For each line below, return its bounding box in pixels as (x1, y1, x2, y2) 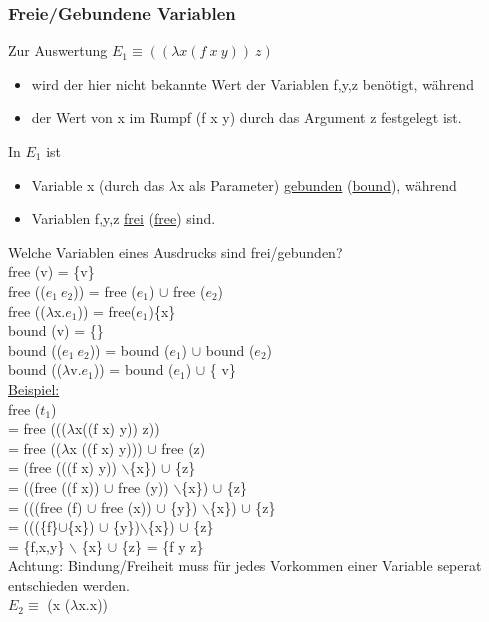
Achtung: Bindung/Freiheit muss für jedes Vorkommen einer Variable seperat (8, 555, 482, 576)
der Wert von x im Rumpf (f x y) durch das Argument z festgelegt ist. (31, 107, 462, 128)
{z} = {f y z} (121, 535, 204, 556)
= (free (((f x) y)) (8, 457, 117, 478)
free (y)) (118, 476, 169, 497)
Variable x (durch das (31, 174, 165, 195)
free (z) (161, 437, 206, 458)
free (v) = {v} (8, 261, 95, 282)
